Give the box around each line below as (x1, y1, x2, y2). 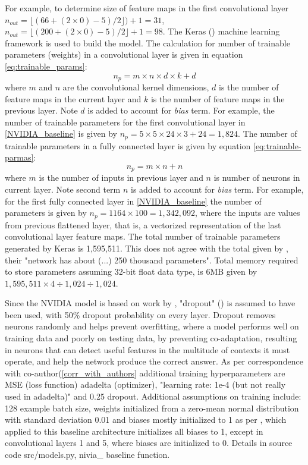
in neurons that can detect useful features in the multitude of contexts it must (5, 343, 290, 356)
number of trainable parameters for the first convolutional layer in (5, 115, 246, 128)
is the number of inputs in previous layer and (39, 171, 203, 184)
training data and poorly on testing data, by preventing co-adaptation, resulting (5, 332, 297, 344)
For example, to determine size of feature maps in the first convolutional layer (5, 2, 288, 14)
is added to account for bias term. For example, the (87, 104, 275, 117)
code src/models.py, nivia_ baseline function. (5, 448, 170, 460)
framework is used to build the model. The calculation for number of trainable (5, 36, 290, 49)
